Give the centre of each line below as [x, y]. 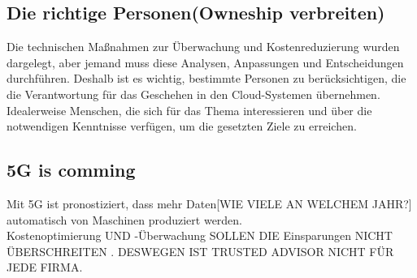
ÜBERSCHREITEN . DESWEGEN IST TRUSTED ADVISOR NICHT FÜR [200, 251]
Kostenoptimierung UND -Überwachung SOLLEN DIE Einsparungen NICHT [200, 235]
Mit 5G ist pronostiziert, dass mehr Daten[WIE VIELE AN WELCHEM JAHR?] [209, 203]
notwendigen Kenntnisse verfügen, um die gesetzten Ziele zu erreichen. [182, 126]
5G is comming [71, 170]
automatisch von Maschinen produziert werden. [125, 219]
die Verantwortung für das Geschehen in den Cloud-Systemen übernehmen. [193, 94]
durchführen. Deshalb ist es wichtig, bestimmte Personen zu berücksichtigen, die [206, 78]
